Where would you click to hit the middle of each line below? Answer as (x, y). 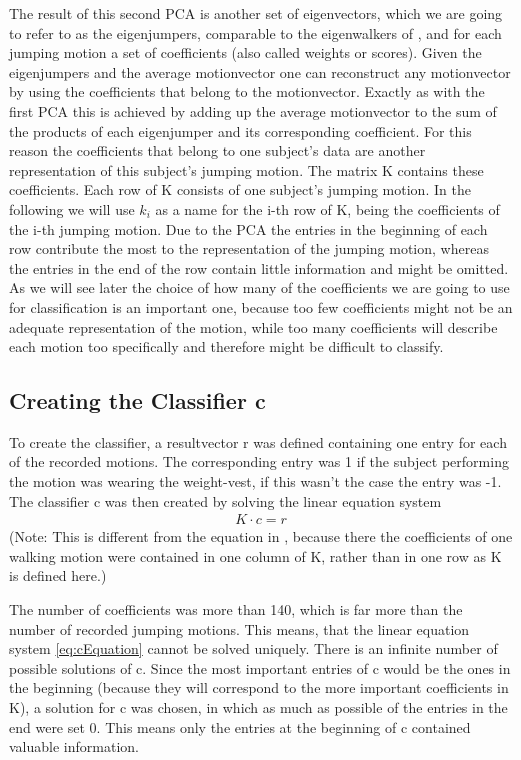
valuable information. (74, 746)
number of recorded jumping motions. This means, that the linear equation (239, 628)
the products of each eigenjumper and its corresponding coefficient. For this (240, 130)
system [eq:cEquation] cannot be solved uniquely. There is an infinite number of (253, 648)
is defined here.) (58, 575)
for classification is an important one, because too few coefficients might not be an (261, 306)
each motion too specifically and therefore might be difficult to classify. (226, 346)
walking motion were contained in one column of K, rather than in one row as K (255, 555)
